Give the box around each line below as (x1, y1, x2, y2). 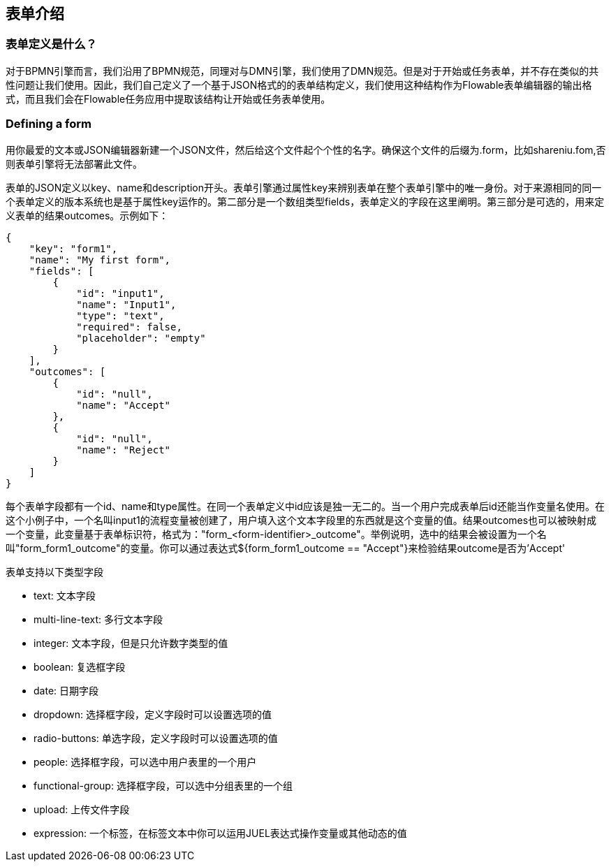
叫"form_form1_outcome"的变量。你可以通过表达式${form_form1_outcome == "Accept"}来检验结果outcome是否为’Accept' (6, 541, 566, 554)
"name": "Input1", (76, 298, 177, 310)
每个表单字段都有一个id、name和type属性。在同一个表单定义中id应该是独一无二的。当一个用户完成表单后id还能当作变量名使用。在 (6, 500, 605, 512)
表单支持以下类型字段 (6, 565, 103, 578)
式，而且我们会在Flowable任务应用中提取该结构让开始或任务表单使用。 (6, 92, 331, 105)
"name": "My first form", (29, 254, 171, 265)
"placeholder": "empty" (76, 332, 206, 344)
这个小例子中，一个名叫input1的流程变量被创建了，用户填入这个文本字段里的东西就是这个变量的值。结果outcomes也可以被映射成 (6, 513, 597, 526)
